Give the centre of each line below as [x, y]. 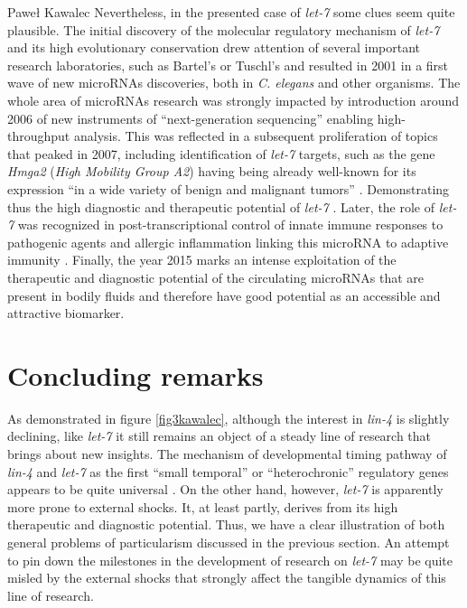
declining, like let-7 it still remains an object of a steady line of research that [219, 436]
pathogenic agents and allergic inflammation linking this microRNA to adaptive [228, 242]
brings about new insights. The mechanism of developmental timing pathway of [227, 454]
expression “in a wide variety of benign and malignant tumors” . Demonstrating [229, 188]
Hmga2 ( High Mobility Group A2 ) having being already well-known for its [212, 171]
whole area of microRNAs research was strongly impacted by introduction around [233, 100]
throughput [39, 136]
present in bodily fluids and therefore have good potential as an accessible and [224, 295]
